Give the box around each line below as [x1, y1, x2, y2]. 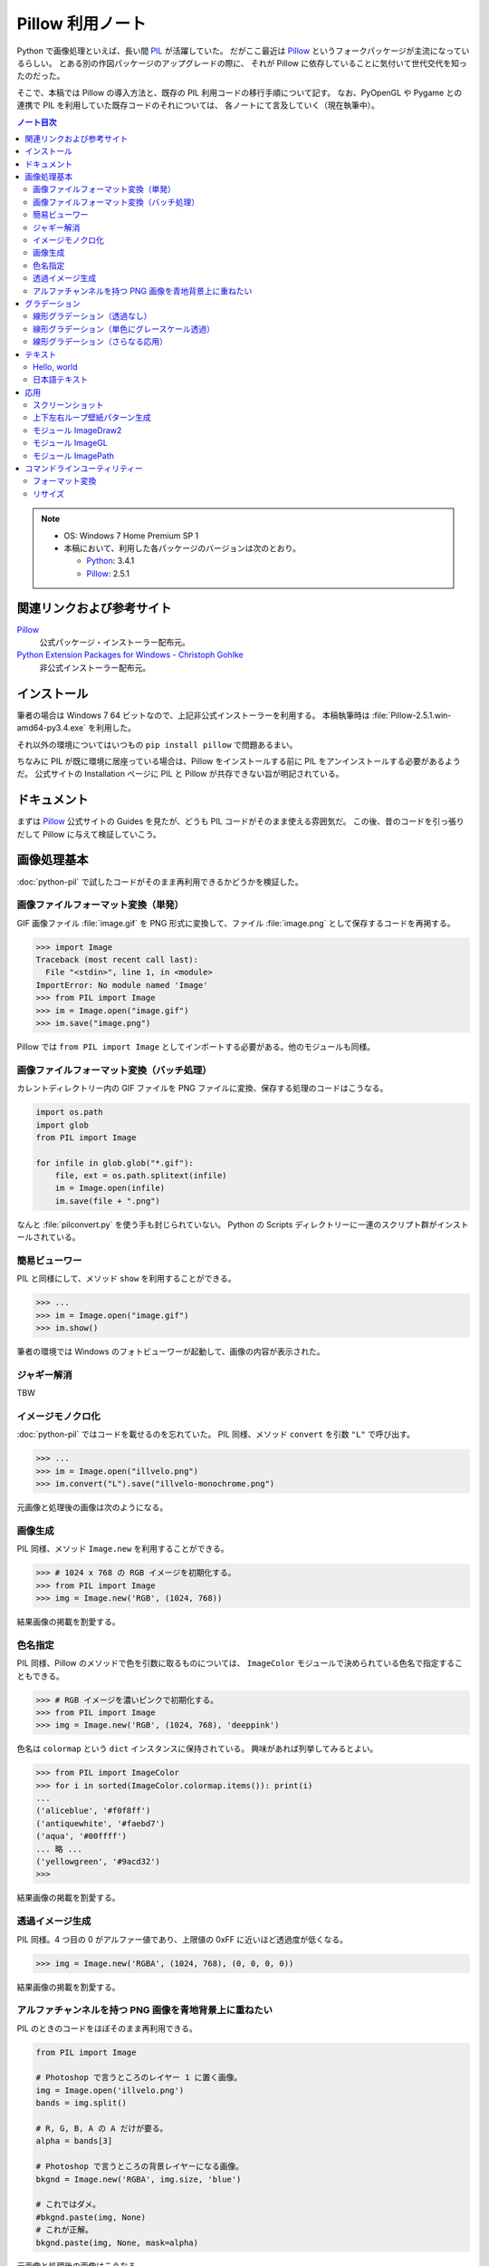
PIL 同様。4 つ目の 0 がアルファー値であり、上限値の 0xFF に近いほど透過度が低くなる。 [16, 1933, 349, 1944]
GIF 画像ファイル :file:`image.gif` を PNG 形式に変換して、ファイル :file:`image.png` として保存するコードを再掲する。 [16, 917, 456, 928]
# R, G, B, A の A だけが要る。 [35, 2123, 168, 2134]
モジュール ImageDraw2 [33, 424, 122, 435]
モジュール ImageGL [33, 438, 108, 449]
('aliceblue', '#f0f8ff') [35, 1806, 151, 1816]
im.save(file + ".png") [54, 1196, 160, 1206]
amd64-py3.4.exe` [16, 722, 86, 733]
